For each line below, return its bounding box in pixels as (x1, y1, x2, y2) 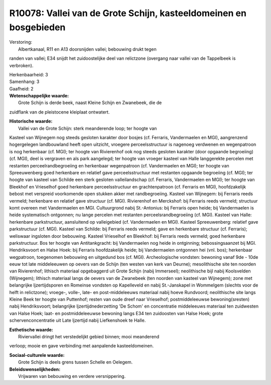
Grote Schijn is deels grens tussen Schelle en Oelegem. (18, 359, 133, 365)
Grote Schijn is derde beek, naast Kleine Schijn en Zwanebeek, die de (18, 100, 162, 106)
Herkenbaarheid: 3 (9, 71, 48, 77)
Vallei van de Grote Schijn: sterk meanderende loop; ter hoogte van (18, 125, 157, 131)
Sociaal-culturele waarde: (9, 352, 65, 358)
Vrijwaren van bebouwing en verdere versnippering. (18, 373, 126, 379)
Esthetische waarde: (9, 327, 54, 333)
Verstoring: (9, 39, 33, 45)
